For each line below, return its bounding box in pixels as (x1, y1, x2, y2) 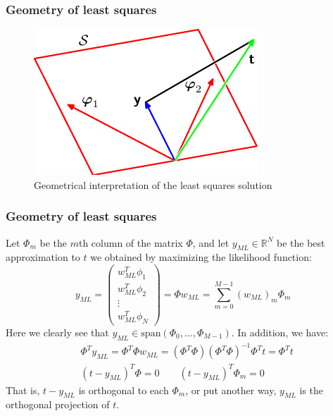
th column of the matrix (78, 235, 183, 250)
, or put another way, (185, 382, 277, 397)
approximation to (6, 250, 80, 264)
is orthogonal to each (78, 382, 169, 397)
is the (299, 382, 324, 397)
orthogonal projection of (6, 397, 110, 412)
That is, (6, 382, 40, 397)
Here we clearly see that (6, 324, 109, 339)
